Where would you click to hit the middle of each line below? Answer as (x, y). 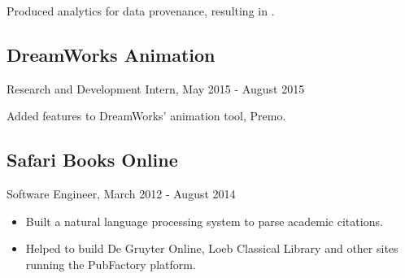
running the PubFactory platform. (111, 264)
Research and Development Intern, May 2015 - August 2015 (156, 88)
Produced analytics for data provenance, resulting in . (141, 11)
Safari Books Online (92, 160)
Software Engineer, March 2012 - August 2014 (121, 194)
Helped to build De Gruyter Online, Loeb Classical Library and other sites (212, 248)
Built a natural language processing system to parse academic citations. (204, 221)
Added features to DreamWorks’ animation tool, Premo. (146, 116)
